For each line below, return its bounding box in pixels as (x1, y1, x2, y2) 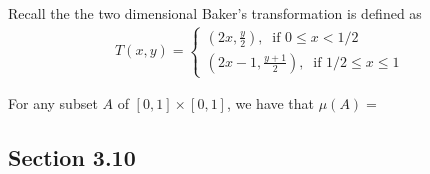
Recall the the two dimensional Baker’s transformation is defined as (8, 3, 422, 23)
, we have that (226, 93, 315, 114)
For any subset (8, 93, 98, 114)
